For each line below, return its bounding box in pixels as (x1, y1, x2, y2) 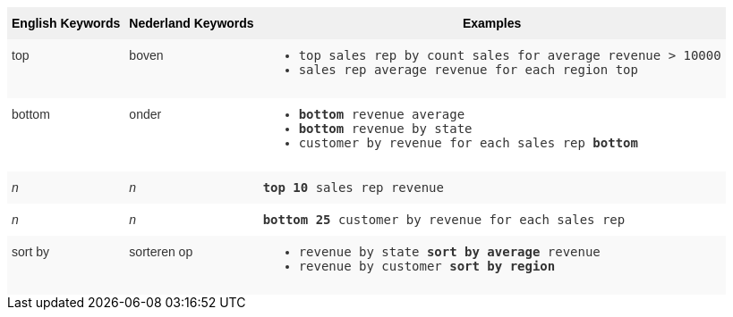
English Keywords (12, 16, 121, 30)
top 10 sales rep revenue (262, 180, 444, 195)
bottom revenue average (298, 107, 465, 121)
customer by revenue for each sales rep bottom (298, 136, 638, 150)
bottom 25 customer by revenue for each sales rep (262, 213, 626, 227)
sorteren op (129, 245, 193, 259)
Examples (462, 16, 522, 30)
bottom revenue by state (298, 121, 473, 136)
